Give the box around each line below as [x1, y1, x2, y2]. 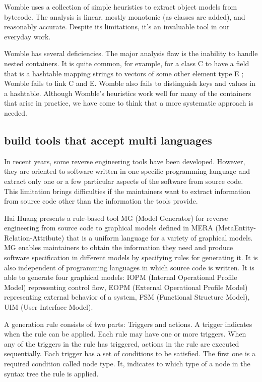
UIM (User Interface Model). [4, 302, 93, 312]
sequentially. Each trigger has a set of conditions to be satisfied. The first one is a [4, 348, 256, 359]
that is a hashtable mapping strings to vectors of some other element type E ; [4, 68, 244, 78]
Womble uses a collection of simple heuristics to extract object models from [4, 2, 237, 12]
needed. [4, 107, 27, 118]
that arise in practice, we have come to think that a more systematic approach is [4, 98, 253, 108]
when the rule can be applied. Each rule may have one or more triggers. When [4, 328, 246, 339]
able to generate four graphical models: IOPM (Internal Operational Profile [4, 272, 237, 282]
